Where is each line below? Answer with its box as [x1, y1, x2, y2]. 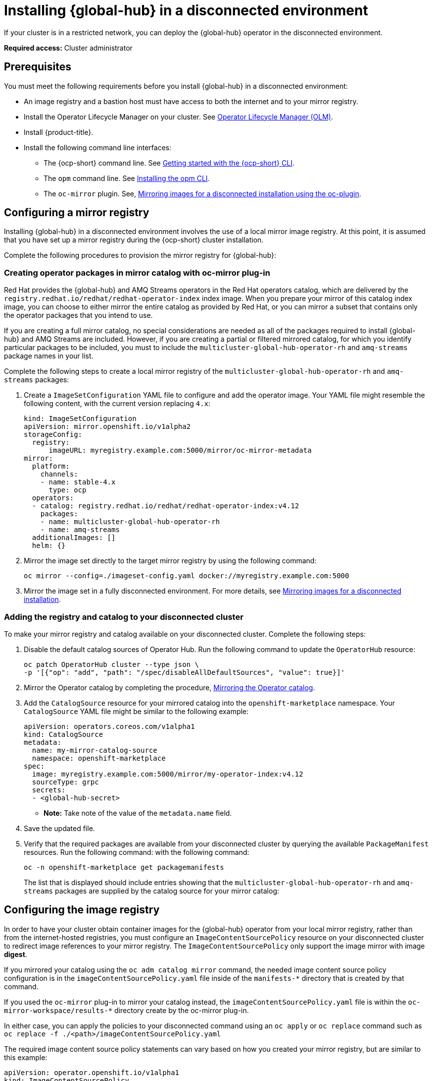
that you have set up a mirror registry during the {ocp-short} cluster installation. [4, 236, 264, 244]
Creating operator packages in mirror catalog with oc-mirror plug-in [4, 267, 270, 278]
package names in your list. [4, 352, 94, 360]
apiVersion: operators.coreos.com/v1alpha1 [24, 722, 195, 730]
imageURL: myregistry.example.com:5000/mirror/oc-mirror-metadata [48, 446, 312, 455]
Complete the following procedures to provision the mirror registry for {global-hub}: [4, 251, 277, 260]
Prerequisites [4, 60, 71, 73]
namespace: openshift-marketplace [32, 754, 166, 762]
